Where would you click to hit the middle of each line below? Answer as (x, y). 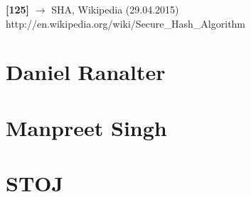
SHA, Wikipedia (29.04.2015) (115, 9)
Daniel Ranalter (86, 72)
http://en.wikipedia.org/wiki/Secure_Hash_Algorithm (126, 23)
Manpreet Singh (86, 127)
